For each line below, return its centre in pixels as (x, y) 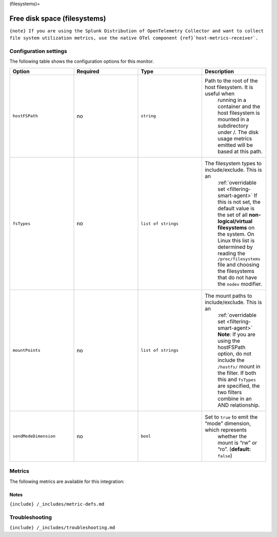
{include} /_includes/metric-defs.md (57, 504)
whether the (232, 436)
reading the (231, 253)
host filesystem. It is (229, 87)
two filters (230, 392)
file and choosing (238, 264)
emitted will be (235, 145)
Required (88, 71)
